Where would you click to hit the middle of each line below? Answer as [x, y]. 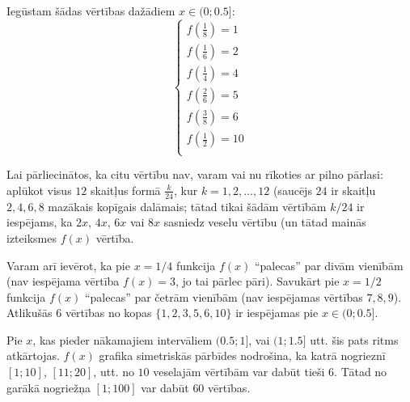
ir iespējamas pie [277, 313]
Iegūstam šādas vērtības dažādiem [91, 11]
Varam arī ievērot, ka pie [68, 265]
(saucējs [292, 190]
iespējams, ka [40, 222]
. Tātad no [361, 372]
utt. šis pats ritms [354, 339]
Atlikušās [30, 313]
